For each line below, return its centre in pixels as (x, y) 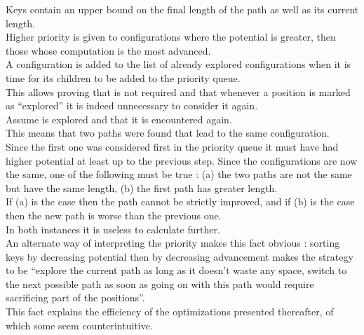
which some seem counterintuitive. (79, 325)
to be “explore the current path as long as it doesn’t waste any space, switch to (176, 270)
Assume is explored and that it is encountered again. (119, 119)
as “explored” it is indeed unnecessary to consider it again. (132, 105)
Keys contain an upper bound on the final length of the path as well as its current (182, 9)
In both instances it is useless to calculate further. (113, 229)
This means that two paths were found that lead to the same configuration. (168, 133)
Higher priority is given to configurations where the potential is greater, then (171, 37)
